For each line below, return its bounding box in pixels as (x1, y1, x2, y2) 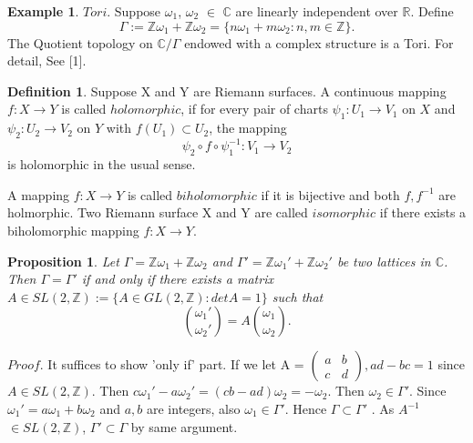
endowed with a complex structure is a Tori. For (184, 33, 454, 52)
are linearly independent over (235, 2, 398, 20)
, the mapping (209, 118, 287, 137)
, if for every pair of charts (180, 99, 328, 118)
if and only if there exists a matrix (81, 269, 273, 288)
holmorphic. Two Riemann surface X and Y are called (7, 203, 308, 222)
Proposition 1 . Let (7, 251, 119, 270)
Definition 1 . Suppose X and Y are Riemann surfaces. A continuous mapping (7, 81, 447, 100)
